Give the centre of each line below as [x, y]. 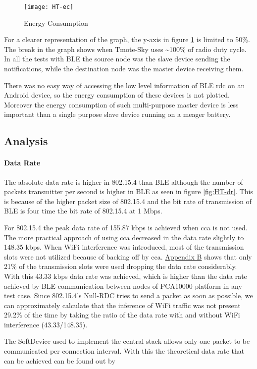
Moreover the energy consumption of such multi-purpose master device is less [121, 104]
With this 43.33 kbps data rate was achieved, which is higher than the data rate [126, 276]
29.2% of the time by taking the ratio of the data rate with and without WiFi [122, 315]
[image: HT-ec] [49, 7]
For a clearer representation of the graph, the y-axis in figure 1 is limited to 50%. [127, 39]
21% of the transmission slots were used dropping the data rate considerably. [121, 266]
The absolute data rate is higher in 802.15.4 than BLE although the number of [124, 182]
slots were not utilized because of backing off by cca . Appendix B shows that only [128, 256]
